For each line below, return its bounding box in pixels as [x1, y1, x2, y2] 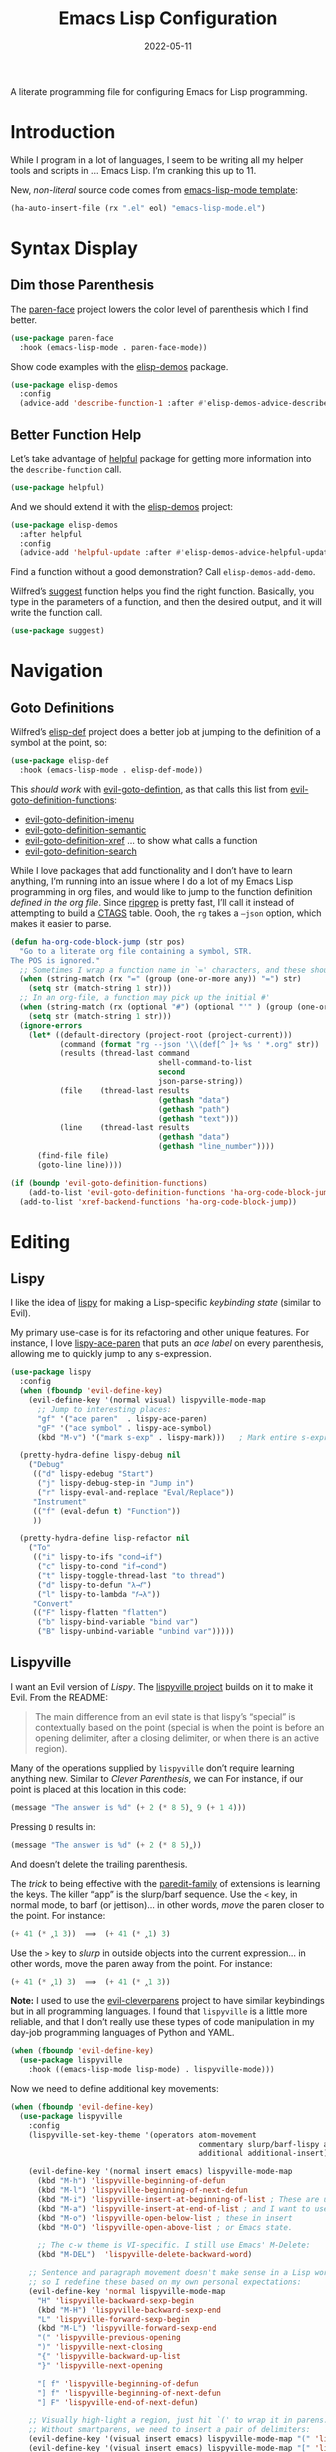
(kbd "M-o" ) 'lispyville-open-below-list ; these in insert [36, 2213, 293, 2223]
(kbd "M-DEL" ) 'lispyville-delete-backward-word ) [36, 2250, 253, 2260]
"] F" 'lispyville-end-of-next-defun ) [36, 2397, 199, 2407]
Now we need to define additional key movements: [10, 2083, 219, 2094]
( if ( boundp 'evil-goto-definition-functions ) [10, 1178, 208, 1188]
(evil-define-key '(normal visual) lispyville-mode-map [28, 1395, 267, 1406]
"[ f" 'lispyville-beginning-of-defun [36, 2378, 199, 2389]
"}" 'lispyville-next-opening [36, 2360, 163, 2371]
